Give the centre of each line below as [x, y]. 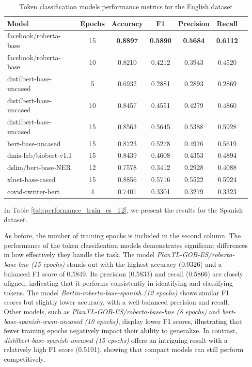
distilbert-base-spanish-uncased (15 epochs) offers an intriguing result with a [116, 340]
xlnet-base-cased [31, 179]
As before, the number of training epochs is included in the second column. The [122, 236]
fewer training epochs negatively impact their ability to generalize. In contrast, [121, 330]
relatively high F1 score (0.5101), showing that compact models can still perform [124, 349]
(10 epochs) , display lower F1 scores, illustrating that [163, 321]
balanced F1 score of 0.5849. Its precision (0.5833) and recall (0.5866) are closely [124, 273]
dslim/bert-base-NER [39, 167]
